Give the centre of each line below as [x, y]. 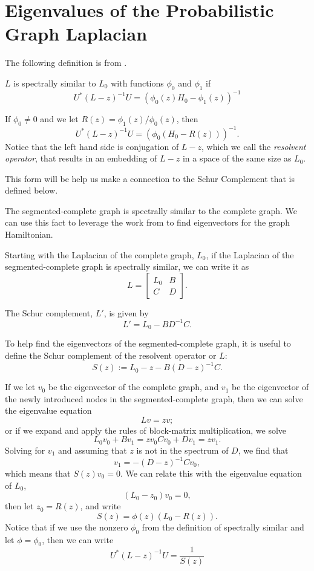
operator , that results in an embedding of [81, 158]
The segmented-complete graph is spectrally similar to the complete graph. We [151, 210]
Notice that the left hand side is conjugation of [92, 146]
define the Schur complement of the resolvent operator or [111, 355]
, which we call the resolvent [254, 146]
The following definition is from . [66, 63]
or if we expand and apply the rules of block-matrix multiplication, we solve [146, 430]
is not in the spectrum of [182, 450]
